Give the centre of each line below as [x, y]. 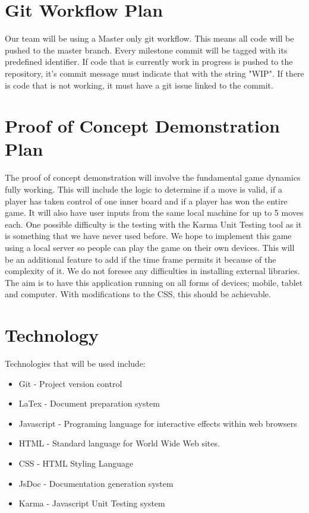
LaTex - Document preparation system [89, 403]
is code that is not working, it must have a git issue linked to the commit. [139, 85]
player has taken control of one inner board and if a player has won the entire [146, 201]
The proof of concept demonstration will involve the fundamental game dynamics [153, 177]
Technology [52, 335]
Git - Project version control [70, 383]
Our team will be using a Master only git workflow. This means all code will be [149, 38]
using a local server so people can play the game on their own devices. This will [150, 247]
